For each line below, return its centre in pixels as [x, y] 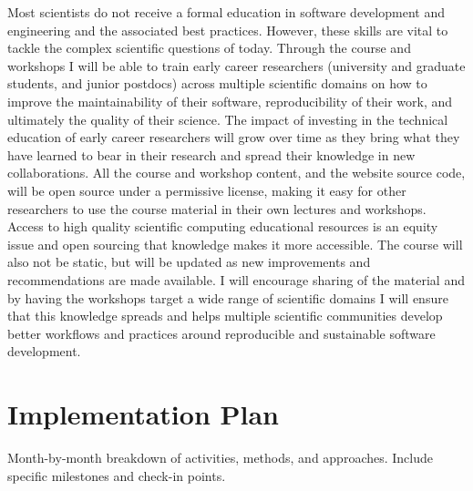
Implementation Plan [144, 414]
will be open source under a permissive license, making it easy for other [207, 190]
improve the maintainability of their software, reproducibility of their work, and [230, 101]
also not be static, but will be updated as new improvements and [189, 262]
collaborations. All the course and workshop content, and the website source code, [236, 173]
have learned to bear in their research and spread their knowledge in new [211, 154]
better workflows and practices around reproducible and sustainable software [221, 333]
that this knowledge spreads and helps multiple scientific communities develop [225, 316]
